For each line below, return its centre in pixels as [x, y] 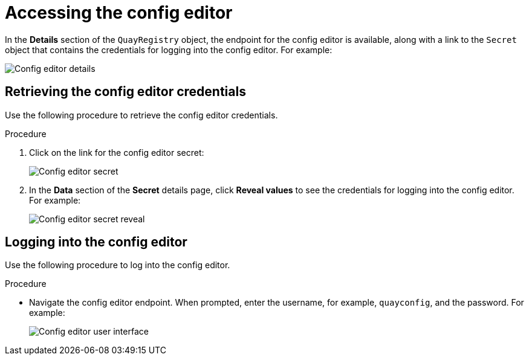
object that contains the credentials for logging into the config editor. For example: [169, 50]
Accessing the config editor [119, 13]
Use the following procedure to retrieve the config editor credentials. [141, 115]
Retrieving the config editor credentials [125, 92]
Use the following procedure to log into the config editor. [118, 265]
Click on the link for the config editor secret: [117, 152]
